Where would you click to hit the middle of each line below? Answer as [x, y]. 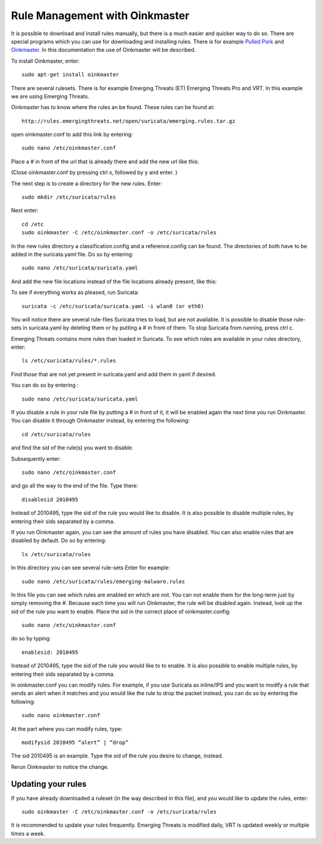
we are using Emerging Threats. [50, 96]
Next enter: [25, 210]
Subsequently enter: [36, 458]
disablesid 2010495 [50, 499]
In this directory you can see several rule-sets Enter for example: [90, 568]
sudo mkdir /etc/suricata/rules [69, 197]
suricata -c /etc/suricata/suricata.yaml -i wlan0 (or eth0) [113, 306]
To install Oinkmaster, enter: [45, 61]
